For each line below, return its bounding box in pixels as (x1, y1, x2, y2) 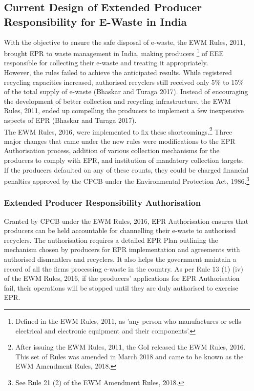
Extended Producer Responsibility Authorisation (4, 196, 201, 209)
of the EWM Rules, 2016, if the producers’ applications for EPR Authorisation (4, 273, 240, 283)
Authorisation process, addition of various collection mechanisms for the (4, 145, 220, 156)
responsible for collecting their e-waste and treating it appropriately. (4, 58, 208, 68)
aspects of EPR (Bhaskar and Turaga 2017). (4, 115, 137, 125)
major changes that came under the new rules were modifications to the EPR (4, 136, 235, 146)
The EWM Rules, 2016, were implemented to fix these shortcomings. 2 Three (4, 125, 233, 137)
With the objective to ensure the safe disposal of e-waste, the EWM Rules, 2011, (4, 37, 245, 47)
